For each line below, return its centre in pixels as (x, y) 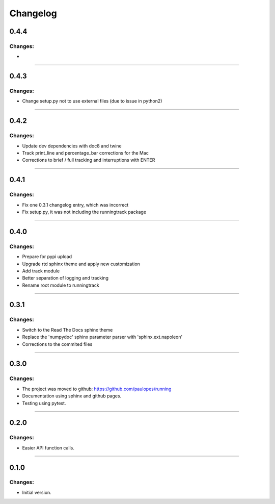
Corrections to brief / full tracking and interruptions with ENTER (89, 160)
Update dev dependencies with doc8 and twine (72, 146)
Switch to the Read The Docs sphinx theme (67, 330)
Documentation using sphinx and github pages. (72, 396)
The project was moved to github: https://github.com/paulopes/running (97, 389)
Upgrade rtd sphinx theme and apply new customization (81, 264)
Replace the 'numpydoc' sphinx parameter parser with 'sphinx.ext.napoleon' (102, 337)
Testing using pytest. (44, 403)
